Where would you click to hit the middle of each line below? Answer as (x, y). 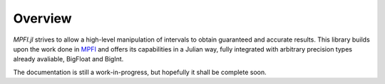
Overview (42, 18)
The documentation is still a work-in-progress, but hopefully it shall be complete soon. (140, 72)
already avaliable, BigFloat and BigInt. (68, 59)
